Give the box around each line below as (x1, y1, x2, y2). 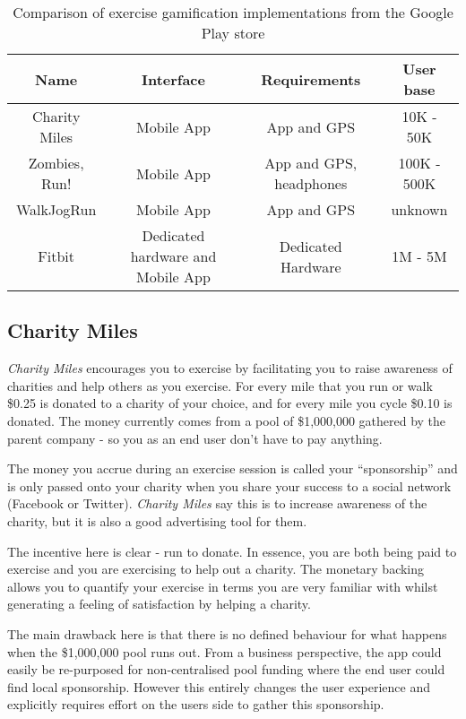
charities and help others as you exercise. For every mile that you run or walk (7, 376, 433, 394)
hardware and (130, 246, 217, 266)
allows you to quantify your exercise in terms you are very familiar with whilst (7, 576, 438, 595)
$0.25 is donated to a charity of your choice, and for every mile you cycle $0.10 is (7, 394, 453, 412)
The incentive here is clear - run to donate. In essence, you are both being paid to (7, 541, 457, 560)
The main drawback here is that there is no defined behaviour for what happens (7, 624, 447, 643)
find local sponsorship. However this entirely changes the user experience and (7, 677, 430, 696)
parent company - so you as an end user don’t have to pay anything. (7, 429, 383, 447)
